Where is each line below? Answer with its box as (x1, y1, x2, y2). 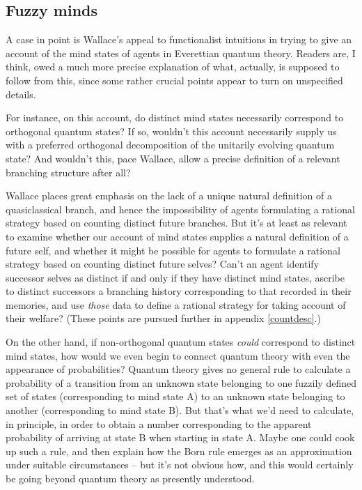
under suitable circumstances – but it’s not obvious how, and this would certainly (6, 457, 354, 472)
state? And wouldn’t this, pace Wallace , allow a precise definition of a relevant (6, 151, 340, 165)
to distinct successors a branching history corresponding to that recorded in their (6, 284, 352, 298)
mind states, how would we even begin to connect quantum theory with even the (6, 348, 350, 362)
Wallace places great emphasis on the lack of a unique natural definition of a (6, 188, 332, 203)
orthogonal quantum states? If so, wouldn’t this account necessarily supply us (6, 123, 337, 138)
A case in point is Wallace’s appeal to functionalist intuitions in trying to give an (6, 32, 352, 47)
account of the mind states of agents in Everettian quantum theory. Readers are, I (6, 45, 356, 60)
